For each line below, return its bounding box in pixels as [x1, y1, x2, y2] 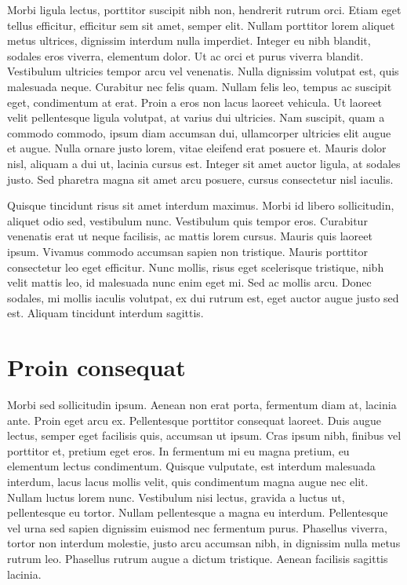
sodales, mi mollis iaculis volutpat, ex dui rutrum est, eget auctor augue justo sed [7, 289, 399, 305]
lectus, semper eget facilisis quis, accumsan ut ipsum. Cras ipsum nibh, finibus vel [7, 427, 402, 444]
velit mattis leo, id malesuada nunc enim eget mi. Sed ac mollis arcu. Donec [7, 274, 372, 291]
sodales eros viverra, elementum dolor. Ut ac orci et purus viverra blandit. [7, 47, 364, 64]
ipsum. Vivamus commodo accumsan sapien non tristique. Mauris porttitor [7, 243, 368, 259]
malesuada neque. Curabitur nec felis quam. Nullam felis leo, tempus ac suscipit [7, 78, 392, 94]
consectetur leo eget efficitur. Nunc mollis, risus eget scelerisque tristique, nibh [7, 258, 384, 275]
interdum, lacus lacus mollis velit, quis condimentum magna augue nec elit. [7, 473, 369, 489]
